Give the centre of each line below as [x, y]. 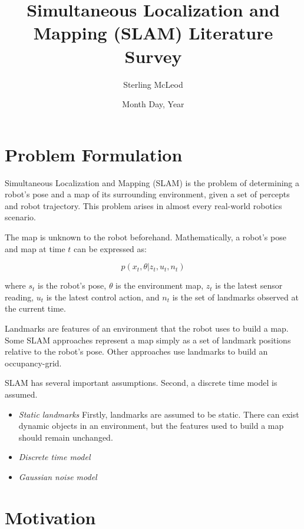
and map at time [35, 248]
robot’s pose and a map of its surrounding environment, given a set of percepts [147, 194]
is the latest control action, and [103, 297]
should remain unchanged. [66, 437]
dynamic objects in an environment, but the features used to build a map [151, 426]
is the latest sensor [249, 285]
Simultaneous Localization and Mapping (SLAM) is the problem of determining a [152, 182]
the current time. [35, 308]
